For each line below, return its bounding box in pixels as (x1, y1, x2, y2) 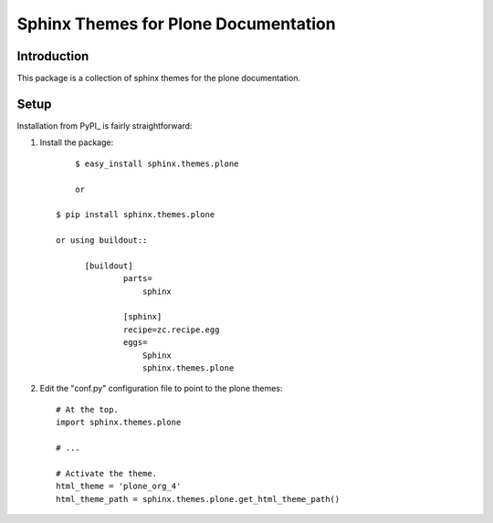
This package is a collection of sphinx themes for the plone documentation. (16, 73, 301, 84)
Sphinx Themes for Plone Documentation (16, 14, 337, 34)
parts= (123, 274, 152, 284)
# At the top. (56, 404, 119, 414)
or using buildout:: (56, 235, 148, 246)
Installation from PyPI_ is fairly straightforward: (16, 120, 193, 131)
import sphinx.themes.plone (56, 417, 182, 428)
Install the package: (39, 137, 114, 148)
